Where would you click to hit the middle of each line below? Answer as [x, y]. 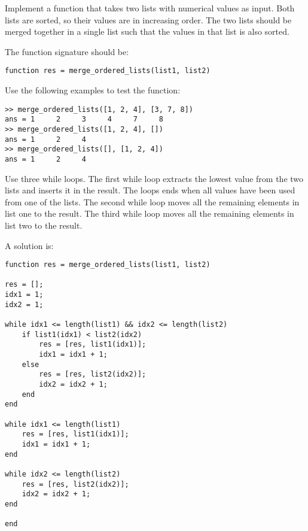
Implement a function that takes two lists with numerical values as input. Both [150, 8]
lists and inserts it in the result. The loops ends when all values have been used [150, 190]
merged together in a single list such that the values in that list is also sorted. [147, 31]
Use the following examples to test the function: [93, 90]
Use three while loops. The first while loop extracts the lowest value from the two [154, 178]
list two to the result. [44, 225]
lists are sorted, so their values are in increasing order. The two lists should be [148, 19]
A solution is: [29, 245]
